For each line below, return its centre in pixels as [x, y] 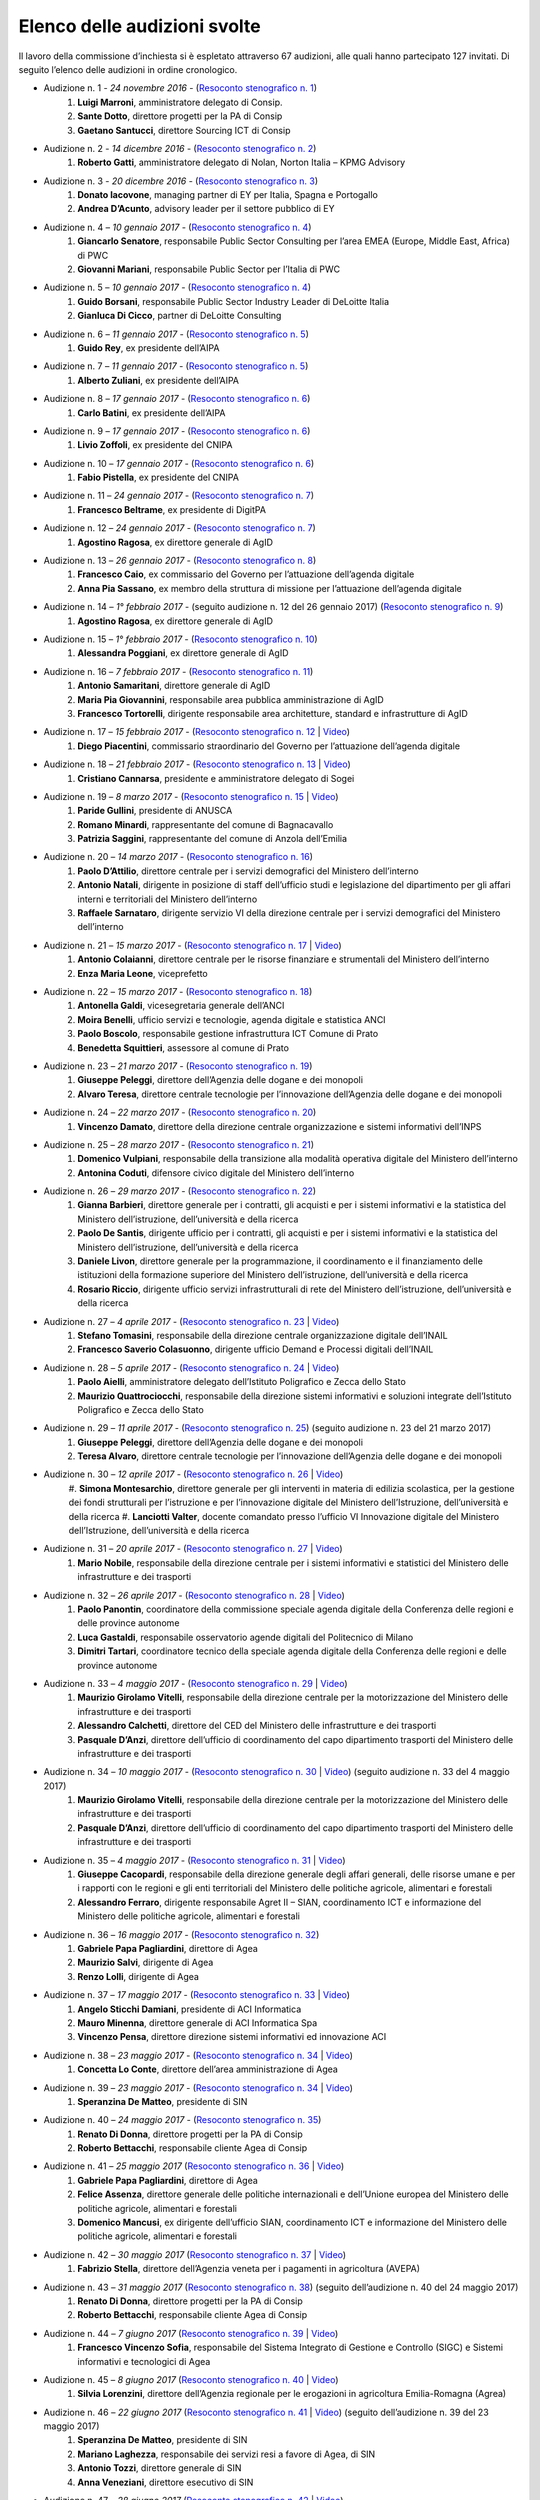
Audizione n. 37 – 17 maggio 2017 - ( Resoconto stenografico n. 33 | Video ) [196, 1995]
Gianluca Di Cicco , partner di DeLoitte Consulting [179, 316]
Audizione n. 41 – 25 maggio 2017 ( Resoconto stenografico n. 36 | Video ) [194, 2166]
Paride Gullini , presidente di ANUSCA [155, 811]
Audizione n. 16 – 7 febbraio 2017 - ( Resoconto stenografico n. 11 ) [178, 671]
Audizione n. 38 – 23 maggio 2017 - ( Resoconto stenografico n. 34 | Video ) [198, 2055]
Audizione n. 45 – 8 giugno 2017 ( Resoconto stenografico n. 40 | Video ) [191, 2379]
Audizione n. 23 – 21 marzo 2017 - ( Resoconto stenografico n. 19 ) [178, 1066]
